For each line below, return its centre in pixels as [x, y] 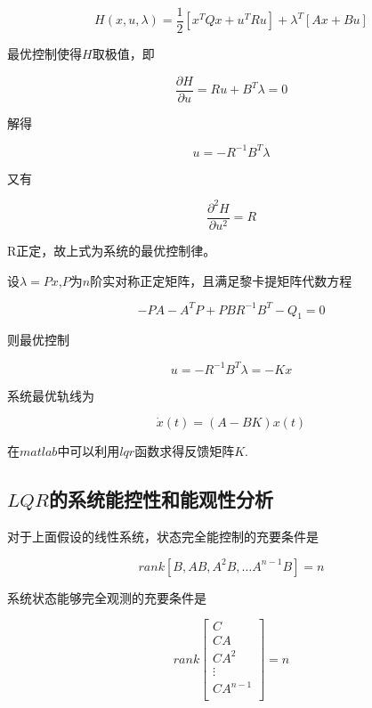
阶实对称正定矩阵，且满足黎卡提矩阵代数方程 [221, 280]
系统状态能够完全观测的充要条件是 [107, 597]
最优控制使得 [44, 54]
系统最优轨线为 [51, 395]
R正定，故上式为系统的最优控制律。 [112, 250]
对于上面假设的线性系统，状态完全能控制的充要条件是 [163, 536]
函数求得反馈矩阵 [185, 451]
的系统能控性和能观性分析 [161, 499]
